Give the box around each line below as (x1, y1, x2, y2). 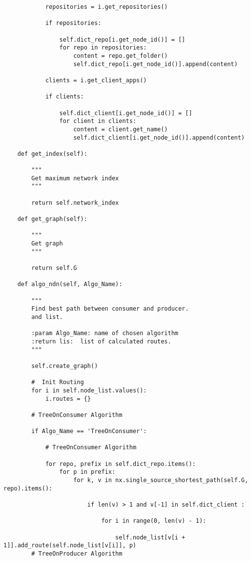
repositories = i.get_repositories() (45, 3, 168, 10)
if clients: (45, 93, 84, 100)
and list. (31, 313, 63, 320)
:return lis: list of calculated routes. (31, 338, 171, 345)
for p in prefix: (59, 468, 116, 476)
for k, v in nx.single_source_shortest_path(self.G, (73, 477, 249, 484)
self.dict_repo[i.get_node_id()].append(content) (73, 60, 238, 68)
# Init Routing (31, 379, 84, 386)
